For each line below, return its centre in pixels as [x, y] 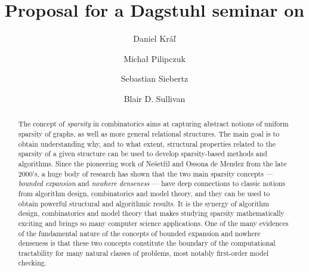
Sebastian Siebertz [154, 78]
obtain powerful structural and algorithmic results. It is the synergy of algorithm [143, 203]
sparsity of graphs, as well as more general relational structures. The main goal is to [149, 133]
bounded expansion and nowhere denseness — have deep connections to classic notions [152, 183]
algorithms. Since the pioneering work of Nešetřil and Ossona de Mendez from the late [152, 163]
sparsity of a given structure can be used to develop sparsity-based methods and [143, 154]
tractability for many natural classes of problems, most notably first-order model [143, 253]
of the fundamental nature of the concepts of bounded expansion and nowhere [139, 233]
